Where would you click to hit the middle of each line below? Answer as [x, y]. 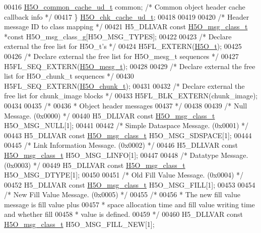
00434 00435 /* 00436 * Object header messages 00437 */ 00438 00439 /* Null [126, 105]
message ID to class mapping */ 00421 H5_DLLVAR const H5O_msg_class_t [126, 26]
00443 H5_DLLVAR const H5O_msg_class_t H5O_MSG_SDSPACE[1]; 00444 [128, 135]
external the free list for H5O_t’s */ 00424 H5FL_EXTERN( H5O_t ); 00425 [123, 46]
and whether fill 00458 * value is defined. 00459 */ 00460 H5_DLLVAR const [123, 214]
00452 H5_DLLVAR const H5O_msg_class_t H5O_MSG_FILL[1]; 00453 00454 [130, 184]
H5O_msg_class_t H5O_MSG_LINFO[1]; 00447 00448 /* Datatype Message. [126, 155]
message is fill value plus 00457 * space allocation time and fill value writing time [129, 204]
